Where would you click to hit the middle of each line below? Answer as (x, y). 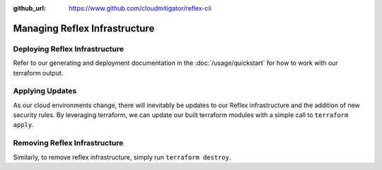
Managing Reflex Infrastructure (84, 28)
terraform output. (38, 73)
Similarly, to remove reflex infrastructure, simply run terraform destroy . (122, 157)
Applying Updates (45, 91)
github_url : (29, 8)
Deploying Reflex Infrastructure (68, 49)
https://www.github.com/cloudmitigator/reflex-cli (140, 8)
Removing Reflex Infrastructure (68, 143)
